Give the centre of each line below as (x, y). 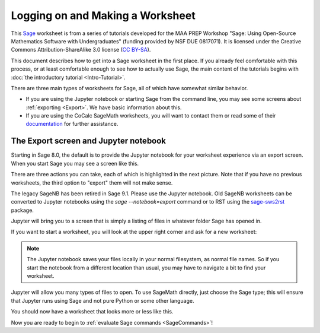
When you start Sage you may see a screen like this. (75, 163)
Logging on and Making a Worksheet (103, 15)
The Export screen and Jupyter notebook (88, 141)
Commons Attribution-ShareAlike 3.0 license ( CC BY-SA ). (81, 50)
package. (22, 210)
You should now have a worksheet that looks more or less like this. (92, 312)
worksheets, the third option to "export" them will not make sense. (92, 183)
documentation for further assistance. (72, 124)
